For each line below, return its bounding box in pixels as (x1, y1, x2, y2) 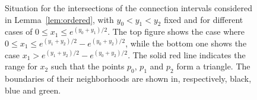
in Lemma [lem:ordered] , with (5, 13, 114, 25)
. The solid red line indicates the (128, 48, 246, 61)
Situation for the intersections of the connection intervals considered (5, 2, 252, 14)
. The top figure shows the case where (107, 25, 245, 38)
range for (5, 60, 37, 72)
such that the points (50, 60, 125, 72)
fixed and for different (164, 13, 243, 25)
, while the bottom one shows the (125, 36, 247, 49)
